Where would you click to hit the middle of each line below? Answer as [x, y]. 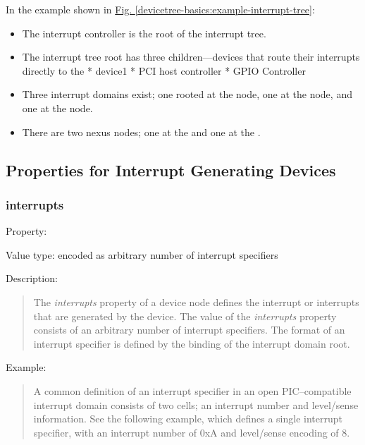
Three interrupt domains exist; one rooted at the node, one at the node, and [187, 94]
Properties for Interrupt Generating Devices [171, 170]
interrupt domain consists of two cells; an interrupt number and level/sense [196, 404]
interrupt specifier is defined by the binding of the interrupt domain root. [192, 343]
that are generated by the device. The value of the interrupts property [185, 316]
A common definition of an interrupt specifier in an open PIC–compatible [192, 390]
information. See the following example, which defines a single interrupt [188, 419]
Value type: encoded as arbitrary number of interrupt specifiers [142, 254]
